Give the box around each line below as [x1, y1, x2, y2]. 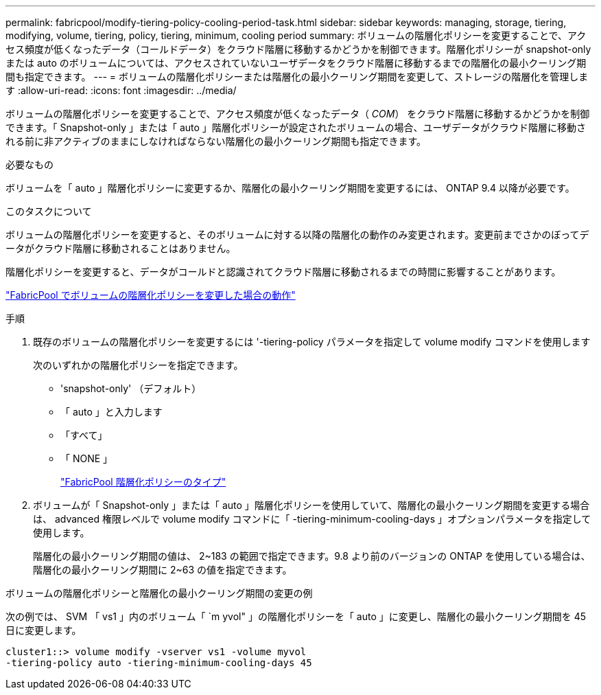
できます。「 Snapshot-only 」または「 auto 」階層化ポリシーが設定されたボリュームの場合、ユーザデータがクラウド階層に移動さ [5, 122, 587, 133]
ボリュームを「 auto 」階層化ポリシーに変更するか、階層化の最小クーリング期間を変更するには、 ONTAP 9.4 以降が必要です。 [5, 182, 575, 194]
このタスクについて [5, 205, 92, 217]
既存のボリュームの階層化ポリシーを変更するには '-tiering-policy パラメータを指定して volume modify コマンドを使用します [33, 336, 591, 347]
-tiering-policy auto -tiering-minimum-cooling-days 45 [5, 657, 312, 668]
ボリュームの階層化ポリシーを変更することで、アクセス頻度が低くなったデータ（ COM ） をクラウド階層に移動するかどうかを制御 [5, 108, 590, 119]
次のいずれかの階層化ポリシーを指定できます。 [33, 359, 244, 371]
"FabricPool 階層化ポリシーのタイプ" [60, 476, 226, 488]
